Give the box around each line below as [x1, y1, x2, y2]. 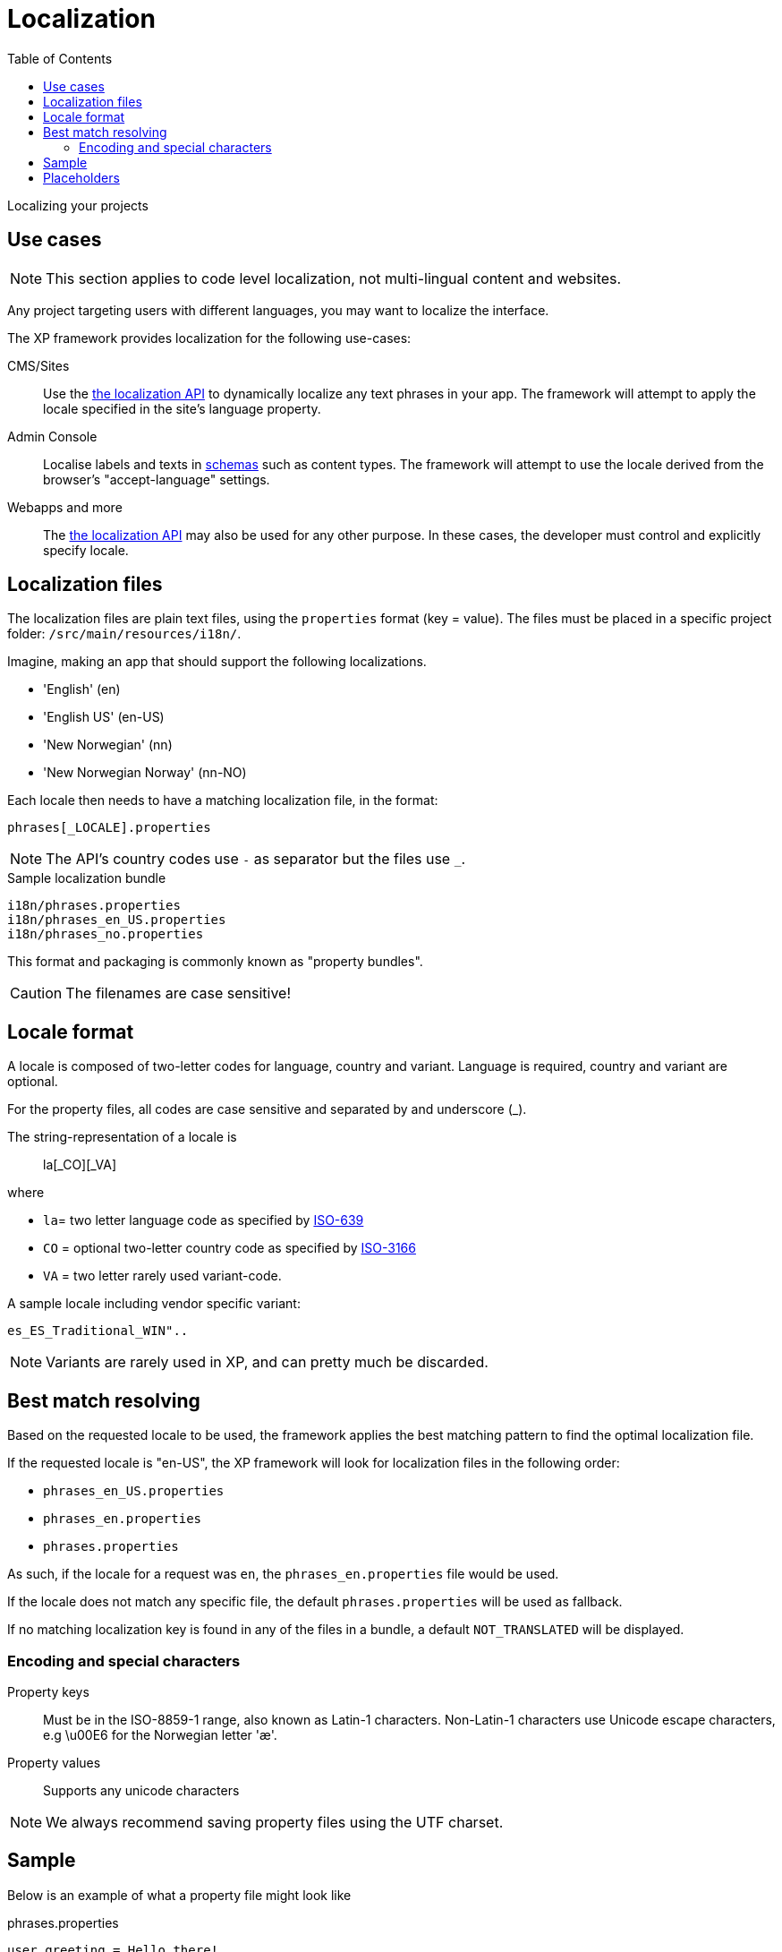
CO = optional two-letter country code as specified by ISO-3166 [43, 1240, 416, 1256]
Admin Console [7, 428, 98, 444]
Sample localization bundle [7, 870, 166, 886]
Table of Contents [7, 50, 113, 66]
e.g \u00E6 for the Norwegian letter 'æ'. [43, 1726, 277, 1742]
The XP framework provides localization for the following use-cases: [7, 330, 412, 346]
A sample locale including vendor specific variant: [7, 1296, 301, 1312]
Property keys [7, 1683, 89, 1699]
